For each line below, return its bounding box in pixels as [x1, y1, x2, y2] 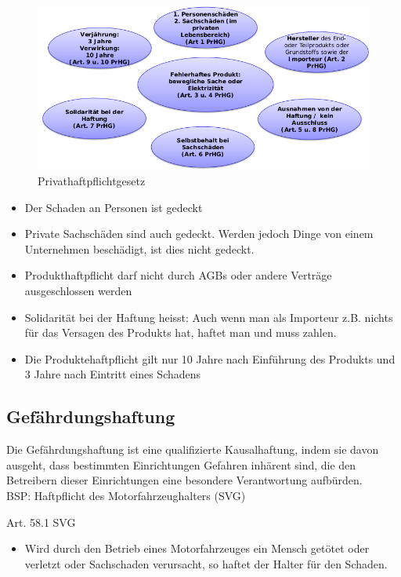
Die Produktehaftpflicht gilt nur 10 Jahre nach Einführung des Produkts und [24, 350, 396, 367]
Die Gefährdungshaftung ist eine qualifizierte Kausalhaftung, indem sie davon [6, 441, 379, 458]
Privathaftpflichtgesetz [38, 173, 146, 189]
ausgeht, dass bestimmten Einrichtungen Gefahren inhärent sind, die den [6, 456, 356, 473]
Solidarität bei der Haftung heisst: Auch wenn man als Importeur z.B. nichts [24, 309, 393, 325]
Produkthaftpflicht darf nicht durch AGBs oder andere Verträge [24, 267, 332, 283]
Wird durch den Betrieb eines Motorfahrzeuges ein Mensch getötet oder [24, 540, 370, 557]
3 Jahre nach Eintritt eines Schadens [24, 366, 201, 382]
